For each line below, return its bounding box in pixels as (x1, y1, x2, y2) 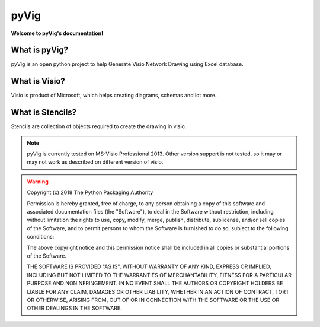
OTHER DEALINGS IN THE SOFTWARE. (27, 304, 123, 312)
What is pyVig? (11, 45, 69, 55)
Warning (27, 178, 49, 185)
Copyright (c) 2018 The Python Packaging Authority (27, 189, 153, 196)
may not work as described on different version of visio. (27, 158, 164, 166)
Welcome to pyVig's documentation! (11, 30, 104, 37)
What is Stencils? (11, 107, 77, 118)
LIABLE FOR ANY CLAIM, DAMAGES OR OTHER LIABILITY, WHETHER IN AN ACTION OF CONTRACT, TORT (27, 288, 290, 295)
